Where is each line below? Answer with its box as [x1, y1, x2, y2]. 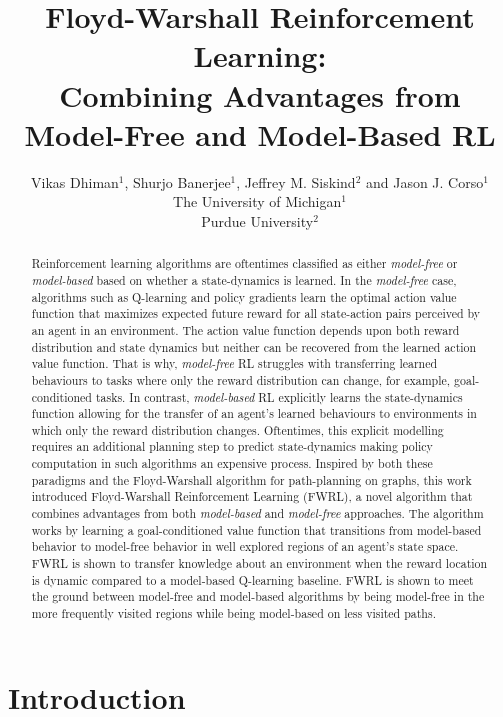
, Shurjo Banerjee [124, 171, 231, 192]
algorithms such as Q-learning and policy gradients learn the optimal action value [31, 288, 457, 305]
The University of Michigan [173, 191, 342, 212]
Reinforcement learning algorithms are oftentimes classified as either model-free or [31, 255, 458, 272]
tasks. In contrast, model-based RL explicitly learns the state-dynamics [95, 388, 463, 405]
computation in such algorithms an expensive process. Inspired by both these [31, 455, 433, 472]
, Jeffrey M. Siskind [236, 171, 356, 192]
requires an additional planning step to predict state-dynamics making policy [31, 438, 433, 455]
